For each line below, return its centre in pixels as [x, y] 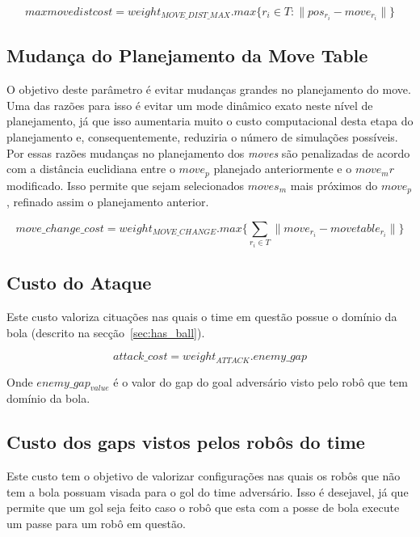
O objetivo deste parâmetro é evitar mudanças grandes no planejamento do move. [209, 89]
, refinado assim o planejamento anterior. [108, 202]
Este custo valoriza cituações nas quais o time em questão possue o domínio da [202, 316]
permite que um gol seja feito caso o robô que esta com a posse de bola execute [203, 507]
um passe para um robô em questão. [96, 523]
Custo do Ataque [79, 283]
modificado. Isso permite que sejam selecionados [125, 185]
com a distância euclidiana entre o [91, 169]
